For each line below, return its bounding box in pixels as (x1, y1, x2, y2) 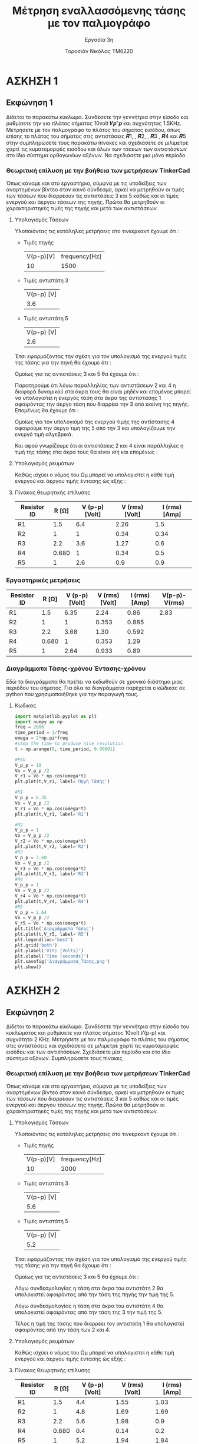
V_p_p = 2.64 (14, 909, 47, 915)
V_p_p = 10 (14, 762, 42, 768)
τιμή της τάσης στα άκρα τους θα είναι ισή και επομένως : (14, 449, 158, 456)
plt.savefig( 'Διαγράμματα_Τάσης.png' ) (14, 959, 110, 965)
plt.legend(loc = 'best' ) (14, 936, 74, 943)
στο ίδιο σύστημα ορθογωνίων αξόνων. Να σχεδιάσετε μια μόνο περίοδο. (6, 151, 187, 158)
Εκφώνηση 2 (6, 1007, 55, 1017)
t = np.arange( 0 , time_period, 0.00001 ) (14, 746, 115, 752)
